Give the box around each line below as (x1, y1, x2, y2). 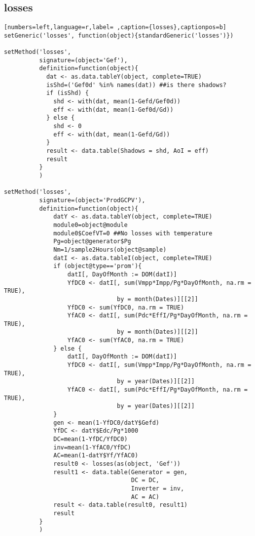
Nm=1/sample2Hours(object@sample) (53, 246, 167, 253)
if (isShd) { (46, 89, 89, 97)
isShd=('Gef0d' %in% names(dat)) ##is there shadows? (46, 81, 227, 89)
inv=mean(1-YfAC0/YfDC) (53, 444, 131, 451)
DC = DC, (131, 477, 159, 484)
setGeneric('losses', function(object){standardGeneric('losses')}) (4, 32, 234, 39)
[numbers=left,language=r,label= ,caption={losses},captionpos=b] (4, 24, 227, 31)
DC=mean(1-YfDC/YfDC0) (53, 436, 128, 443)
